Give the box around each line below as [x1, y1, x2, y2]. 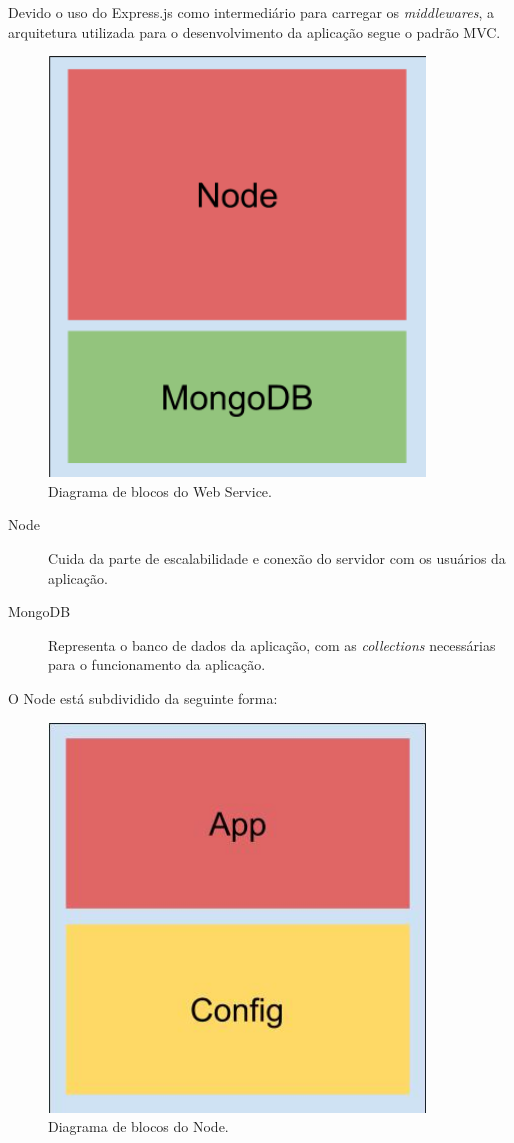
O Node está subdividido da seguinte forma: [8, 687, 278, 708]
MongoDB [8, 601, 71, 622]
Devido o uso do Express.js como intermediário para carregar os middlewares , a [8, 2, 494, 22]
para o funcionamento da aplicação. [48, 654, 266, 675]
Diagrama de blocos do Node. [48, 1116, 229, 1137]
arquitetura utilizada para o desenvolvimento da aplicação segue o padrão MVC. [8, 21, 501, 42]
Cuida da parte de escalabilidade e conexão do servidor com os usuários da [48, 547, 506, 568]
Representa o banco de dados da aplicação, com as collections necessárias [48, 634, 496, 655]
